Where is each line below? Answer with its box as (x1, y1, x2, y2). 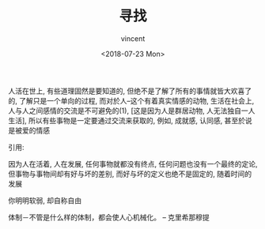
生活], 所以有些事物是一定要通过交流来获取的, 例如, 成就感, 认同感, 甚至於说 (8, 115, 252, 125)
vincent (120, 33, 146, 43)
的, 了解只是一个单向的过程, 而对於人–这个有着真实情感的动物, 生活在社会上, (8, 96, 255, 105)
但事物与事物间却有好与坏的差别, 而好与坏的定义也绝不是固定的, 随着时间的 (8, 169, 252, 178)
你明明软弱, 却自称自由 (8, 195, 81, 205)
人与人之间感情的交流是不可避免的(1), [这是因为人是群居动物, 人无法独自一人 (8, 106, 256, 115)
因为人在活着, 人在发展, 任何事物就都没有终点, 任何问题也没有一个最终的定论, (8, 159, 258, 168)
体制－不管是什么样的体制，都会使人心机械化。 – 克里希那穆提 (8, 212, 210, 222)
